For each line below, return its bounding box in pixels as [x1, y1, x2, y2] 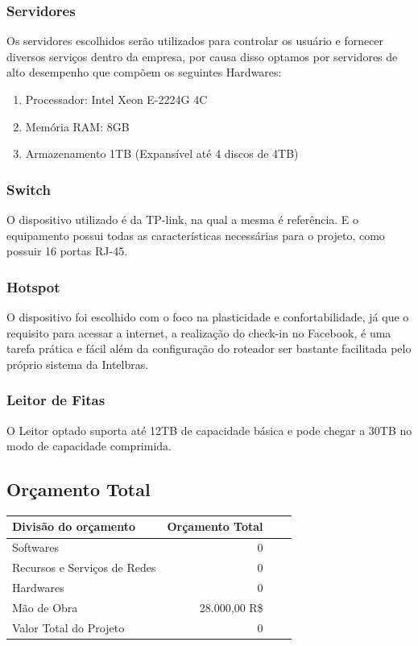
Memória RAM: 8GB [25, 118, 130, 135]
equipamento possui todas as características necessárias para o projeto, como [6, 226, 385, 243]
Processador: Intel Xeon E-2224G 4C [25, 91, 208, 107]
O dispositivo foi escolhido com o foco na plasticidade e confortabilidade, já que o [6, 309, 409, 325]
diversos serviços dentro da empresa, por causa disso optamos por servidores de [6, 48, 398, 64]
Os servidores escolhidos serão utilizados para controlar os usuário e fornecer [6, 32, 384, 49]
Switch [6, 179, 51, 199]
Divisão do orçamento [12, 518, 135, 535]
